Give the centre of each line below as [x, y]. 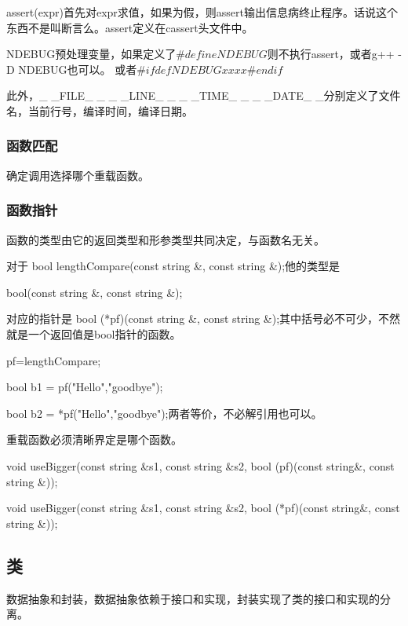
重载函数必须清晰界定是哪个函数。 [94, 439]
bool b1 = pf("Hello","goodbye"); [85, 387]
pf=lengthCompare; [54, 360]
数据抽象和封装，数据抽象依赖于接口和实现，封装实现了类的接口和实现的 [193, 598]
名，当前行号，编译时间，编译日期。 [100, 110]
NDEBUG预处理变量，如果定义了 [91, 54]
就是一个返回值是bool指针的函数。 [94, 333]
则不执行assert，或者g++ [331, 54]
